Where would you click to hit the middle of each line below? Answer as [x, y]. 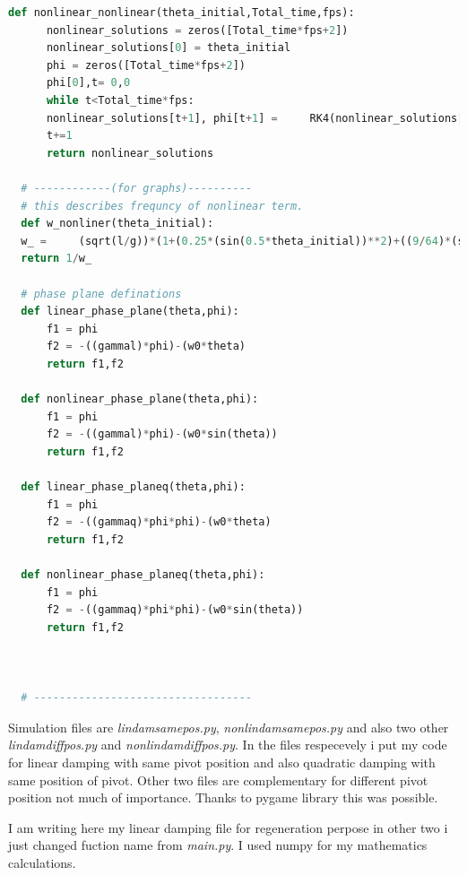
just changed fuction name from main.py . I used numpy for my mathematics [218, 845]
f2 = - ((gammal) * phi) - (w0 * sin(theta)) [162, 434]
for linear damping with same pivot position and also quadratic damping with [222, 762]
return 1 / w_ [56, 259]
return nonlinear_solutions [130, 153]
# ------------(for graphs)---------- [137, 188]
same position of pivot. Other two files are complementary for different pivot [218, 780]
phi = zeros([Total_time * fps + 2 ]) [146, 65]
